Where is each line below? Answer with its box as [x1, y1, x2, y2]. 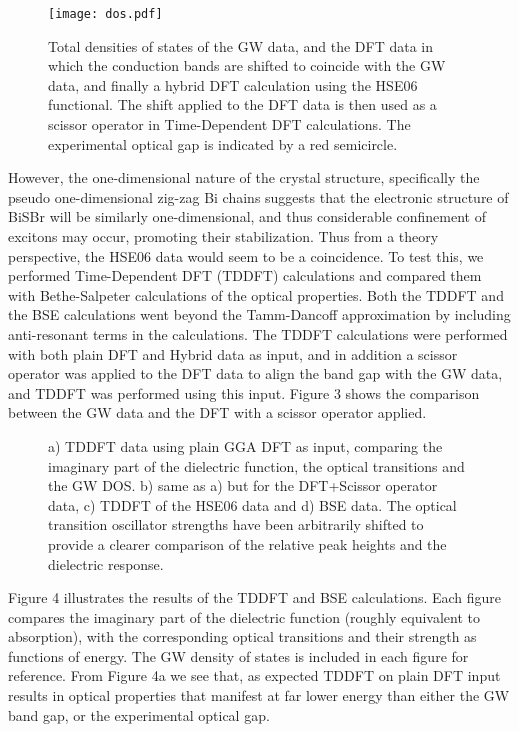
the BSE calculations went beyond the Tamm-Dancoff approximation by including [8, 304, 511, 325]
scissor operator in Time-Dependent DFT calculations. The [48, 114, 411, 135]
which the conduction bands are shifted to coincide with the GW [48, 55, 446, 76]
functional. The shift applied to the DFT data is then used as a [48, 94, 437, 115]
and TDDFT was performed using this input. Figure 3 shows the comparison [8, 382, 480, 403]
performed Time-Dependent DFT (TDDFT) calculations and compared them [8, 265, 482, 286]
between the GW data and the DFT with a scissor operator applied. [8, 402, 427, 423]
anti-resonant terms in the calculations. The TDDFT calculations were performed [8, 323, 508, 344]
